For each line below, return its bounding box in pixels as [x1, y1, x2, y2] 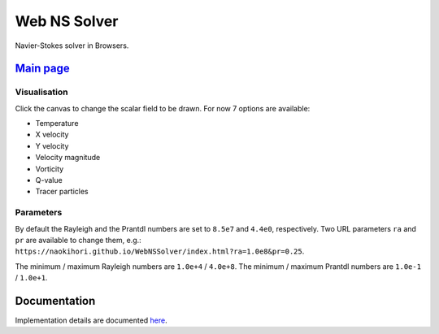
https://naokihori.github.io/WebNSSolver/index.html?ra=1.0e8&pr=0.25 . [15, 246, 305, 256]
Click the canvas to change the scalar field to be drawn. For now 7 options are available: [15, 103, 311, 113]
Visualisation [15, 86, 68, 98]
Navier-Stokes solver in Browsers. [15, 41, 129, 50]
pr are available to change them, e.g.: [15, 235, 141, 245]
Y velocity [35, 141, 69, 150]
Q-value [35, 176, 63, 185]
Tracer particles [35, 187, 89, 197]
